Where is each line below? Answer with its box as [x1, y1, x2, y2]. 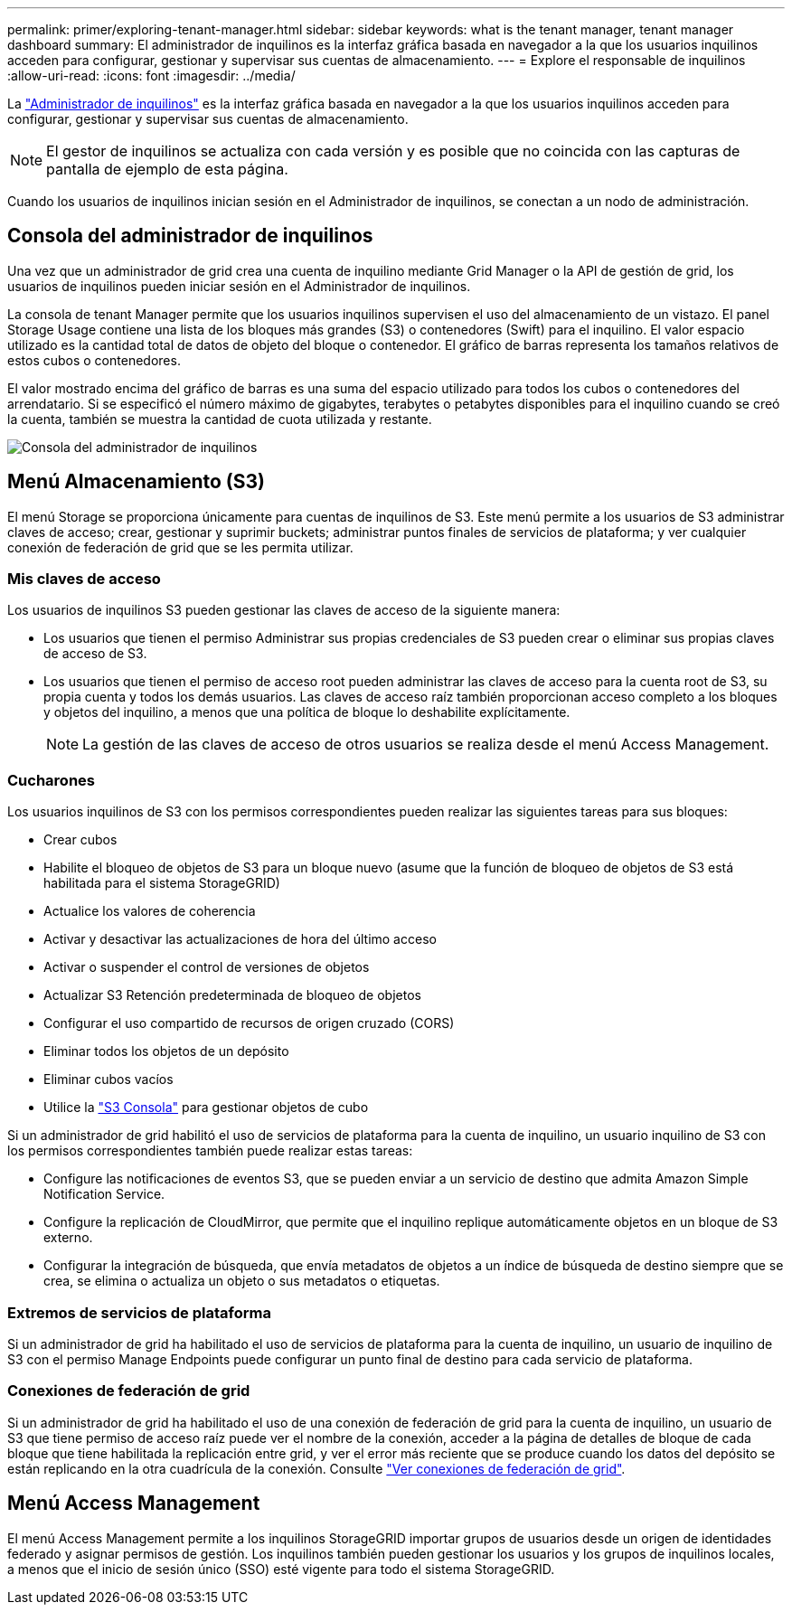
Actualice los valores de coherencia [43, 903, 256, 919]
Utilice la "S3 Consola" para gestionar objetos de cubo [43, 1099, 369, 1116]
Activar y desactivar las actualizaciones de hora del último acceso [43, 931, 437, 947]
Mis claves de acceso [7, 570, 161, 589]
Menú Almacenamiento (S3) [7, 470, 265, 494]
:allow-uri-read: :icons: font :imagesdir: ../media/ [7, 68, 296, 83]
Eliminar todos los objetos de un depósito [43, 1043, 289, 1060]
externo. [43, 1230, 93, 1246]
